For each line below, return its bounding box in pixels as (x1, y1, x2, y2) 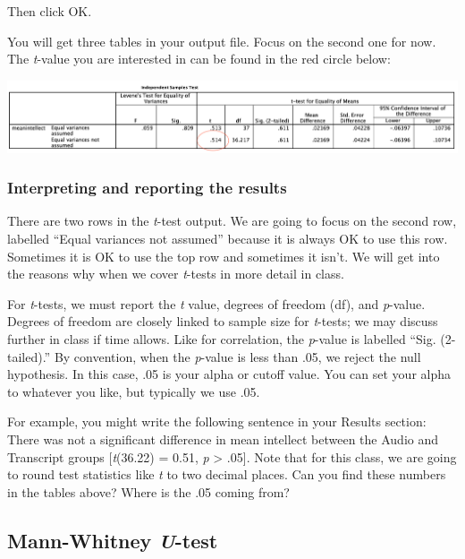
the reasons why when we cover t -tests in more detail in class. (7, 264, 344, 283)
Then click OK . (7, 2, 92, 20)
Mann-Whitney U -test (7, 526, 218, 554)
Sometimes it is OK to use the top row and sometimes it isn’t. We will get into (7, 246, 440, 265)
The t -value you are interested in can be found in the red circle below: (7, 49, 391, 68)
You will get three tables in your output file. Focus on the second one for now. (7, 31, 436, 50)
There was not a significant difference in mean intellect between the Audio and (7, 429, 439, 448)
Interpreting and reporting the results (7, 176, 287, 199)
